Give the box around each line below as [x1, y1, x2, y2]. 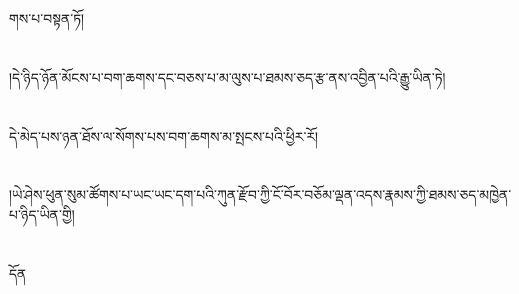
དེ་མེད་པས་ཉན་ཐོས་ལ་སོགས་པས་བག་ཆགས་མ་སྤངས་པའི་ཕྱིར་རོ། [9, 125, 319, 146]
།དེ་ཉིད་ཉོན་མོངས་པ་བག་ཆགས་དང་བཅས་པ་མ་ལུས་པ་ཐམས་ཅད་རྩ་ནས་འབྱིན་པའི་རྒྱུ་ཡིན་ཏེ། [9, 66, 446, 87]
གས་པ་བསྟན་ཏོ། [9, 8, 85, 28]
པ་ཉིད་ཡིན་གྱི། [9, 203, 75, 224]
